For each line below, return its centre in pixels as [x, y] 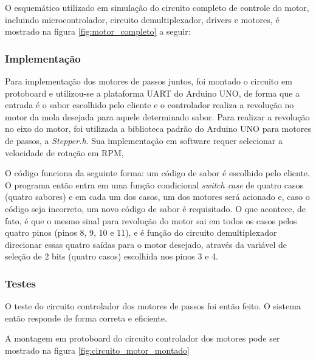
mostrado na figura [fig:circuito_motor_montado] [98, 350]
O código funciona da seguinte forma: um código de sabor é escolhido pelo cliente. [157, 173]
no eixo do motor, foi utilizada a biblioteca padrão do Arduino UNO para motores [158, 129]
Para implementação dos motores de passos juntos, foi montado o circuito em [149, 81]
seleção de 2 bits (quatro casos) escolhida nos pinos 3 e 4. [112, 256]
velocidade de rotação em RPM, [64, 152]
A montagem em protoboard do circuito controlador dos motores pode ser [143, 338]
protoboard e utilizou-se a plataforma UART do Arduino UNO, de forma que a [153, 93]
